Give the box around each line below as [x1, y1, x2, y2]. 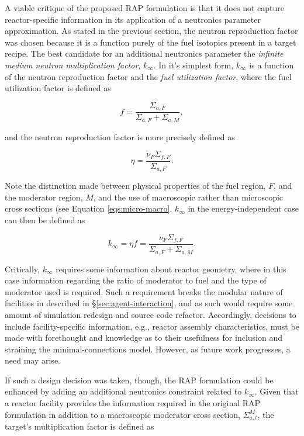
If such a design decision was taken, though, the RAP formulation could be [5, 373, 274, 386]
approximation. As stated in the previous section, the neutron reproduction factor [5, 25, 298, 37]
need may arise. [5, 354, 60, 366]
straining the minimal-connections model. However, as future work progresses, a [5, 342, 291, 355]
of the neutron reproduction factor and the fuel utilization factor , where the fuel [5, 70, 292, 82]
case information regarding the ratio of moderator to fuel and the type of [5, 274, 267, 286]
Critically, [5, 262, 40, 275]
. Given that [254, 385, 299, 397]
